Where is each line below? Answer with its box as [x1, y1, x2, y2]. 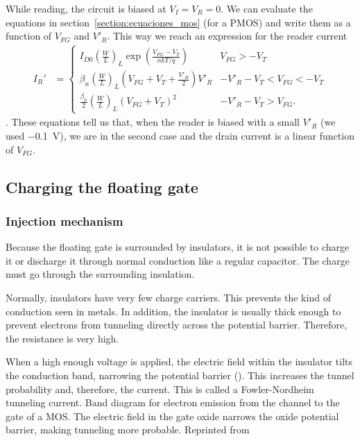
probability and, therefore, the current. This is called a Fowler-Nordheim [6, 381, 314, 396]
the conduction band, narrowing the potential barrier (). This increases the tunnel [6, 367, 354, 382]
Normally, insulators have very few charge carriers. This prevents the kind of [6, 290, 331, 305]
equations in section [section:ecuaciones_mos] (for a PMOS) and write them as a [6, 15, 351, 29]
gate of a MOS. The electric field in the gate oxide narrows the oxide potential [6, 408, 339, 423]
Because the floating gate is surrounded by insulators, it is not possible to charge [6, 240, 350, 254]
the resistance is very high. [6, 331, 119, 345]
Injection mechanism [6, 212, 123, 229]
